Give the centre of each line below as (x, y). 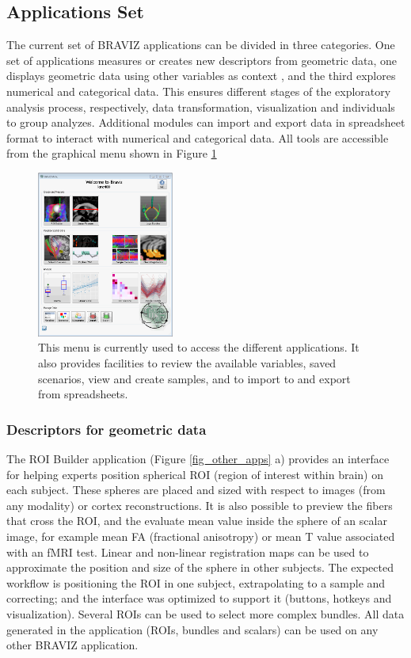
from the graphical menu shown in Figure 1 (112, 153)
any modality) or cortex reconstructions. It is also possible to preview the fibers (200, 505)
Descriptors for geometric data (107, 429)
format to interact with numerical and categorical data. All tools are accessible (198, 137)
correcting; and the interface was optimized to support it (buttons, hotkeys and (199, 598)
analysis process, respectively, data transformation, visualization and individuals (201, 106)
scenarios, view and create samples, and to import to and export (194, 378)
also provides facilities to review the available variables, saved (187, 362)
